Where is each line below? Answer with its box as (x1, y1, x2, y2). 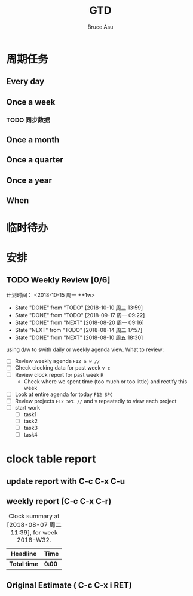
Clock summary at (8, 512, 60, 520)
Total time (9, 560, 39, 568)
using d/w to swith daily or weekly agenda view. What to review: (6, 346, 164, 353)
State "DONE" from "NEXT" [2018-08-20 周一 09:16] (14, 319, 145, 326)
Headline (11, 550, 37, 558)
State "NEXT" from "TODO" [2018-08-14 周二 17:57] (14, 327, 143, 334)
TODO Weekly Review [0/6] (6, 275, 111, 285)
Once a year (6, 175, 52, 185)
